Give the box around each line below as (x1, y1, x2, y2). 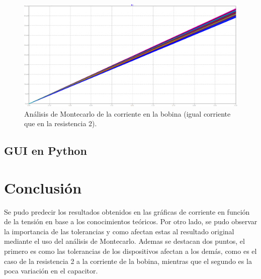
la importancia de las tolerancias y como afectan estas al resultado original (4, 226, 234, 236)
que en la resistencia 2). (24, 118, 97, 129)
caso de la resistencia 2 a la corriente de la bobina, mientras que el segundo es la (4, 255, 252, 266)
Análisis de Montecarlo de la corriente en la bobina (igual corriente (24, 108, 231, 119)
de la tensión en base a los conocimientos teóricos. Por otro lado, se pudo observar (4, 216, 257, 227)
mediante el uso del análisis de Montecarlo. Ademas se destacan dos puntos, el (4, 236, 245, 246)
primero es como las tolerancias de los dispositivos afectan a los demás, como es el (4, 245, 257, 256)
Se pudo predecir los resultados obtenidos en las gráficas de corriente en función (4, 206, 250, 217)
